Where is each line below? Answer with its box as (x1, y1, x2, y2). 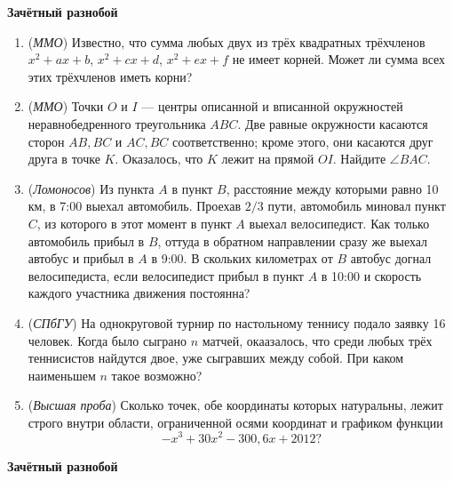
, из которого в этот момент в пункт (36, 213, 232, 232)
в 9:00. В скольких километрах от (151, 249, 333, 268)
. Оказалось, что (115, 149, 203, 168)
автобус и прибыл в (28, 249, 134, 268)
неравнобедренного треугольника (28, 114, 206, 132)
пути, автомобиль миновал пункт (267, 196, 446, 215)
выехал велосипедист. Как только (249, 213, 430, 232)
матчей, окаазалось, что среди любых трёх (202, 331, 433, 349)
